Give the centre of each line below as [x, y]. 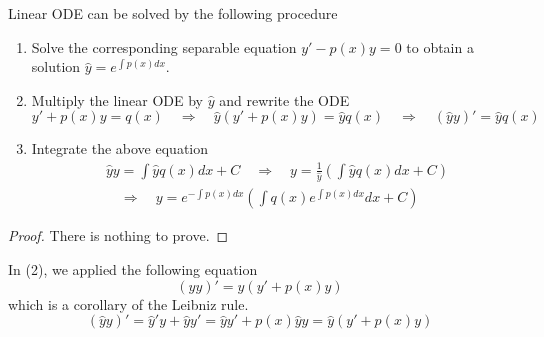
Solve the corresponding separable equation [164, 46]
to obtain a [440, 46]
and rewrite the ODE [284, 99]
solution [56, 66]
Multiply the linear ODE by [117, 99]
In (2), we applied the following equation [133, 269]
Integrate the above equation [120, 148]
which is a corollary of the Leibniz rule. [128, 303]
